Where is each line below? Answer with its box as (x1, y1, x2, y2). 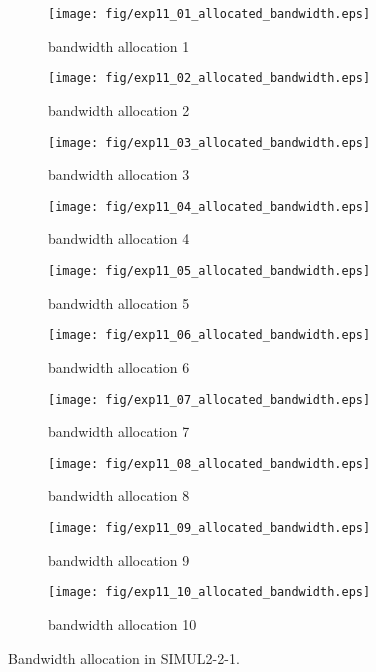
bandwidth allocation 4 (48, 228, 190, 249)
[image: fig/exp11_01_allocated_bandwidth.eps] (48, 7, 371, 21)
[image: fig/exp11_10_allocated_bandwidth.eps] (48, 585, 371, 600)
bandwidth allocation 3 (48, 164, 190, 185)
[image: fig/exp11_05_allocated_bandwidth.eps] (48, 264, 371, 278)
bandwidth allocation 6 (48, 356, 190, 377)
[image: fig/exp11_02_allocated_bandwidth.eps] (48, 71, 371, 86)
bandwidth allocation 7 (48, 421, 190, 442)
